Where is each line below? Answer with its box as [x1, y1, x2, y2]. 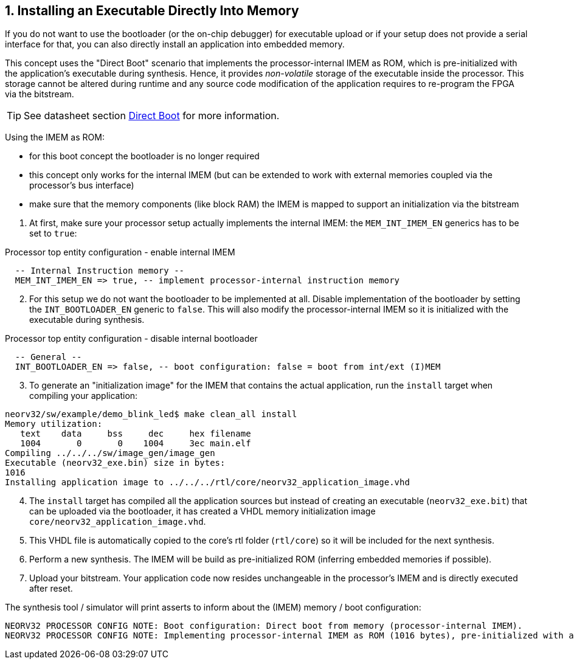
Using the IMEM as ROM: [5, 132, 105, 143]
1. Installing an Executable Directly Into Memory [5, 3, 299, 18]
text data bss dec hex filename [20, 429, 251, 439]
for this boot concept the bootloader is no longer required [29, 151, 260, 162]
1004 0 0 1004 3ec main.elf [20, 438, 251, 449]
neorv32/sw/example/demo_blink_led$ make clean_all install [5, 409, 297, 420]
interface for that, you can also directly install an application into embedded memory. [5, 39, 345, 50]
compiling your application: [29, 390, 138, 401]
